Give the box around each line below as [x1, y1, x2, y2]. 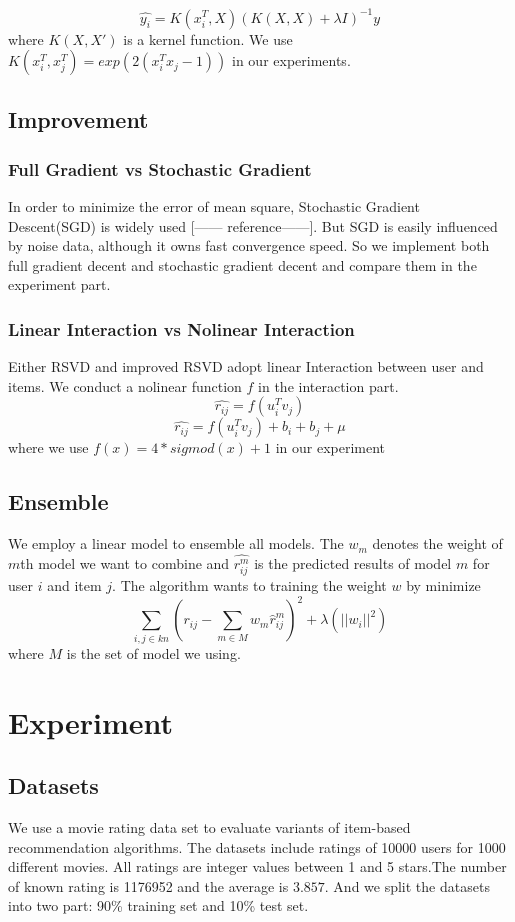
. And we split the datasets [324, 875, 490, 896]
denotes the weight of [372, 533, 503, 554]
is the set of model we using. [66, 642, 241, 663]
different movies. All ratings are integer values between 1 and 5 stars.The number [8, 856, 507, 877]
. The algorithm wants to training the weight [112, 575, 387, 596]
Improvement [8, 104, 149, 135]
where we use [8, 437, 89, 458]
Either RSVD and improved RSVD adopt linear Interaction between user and [8, 356, 484, 377]
